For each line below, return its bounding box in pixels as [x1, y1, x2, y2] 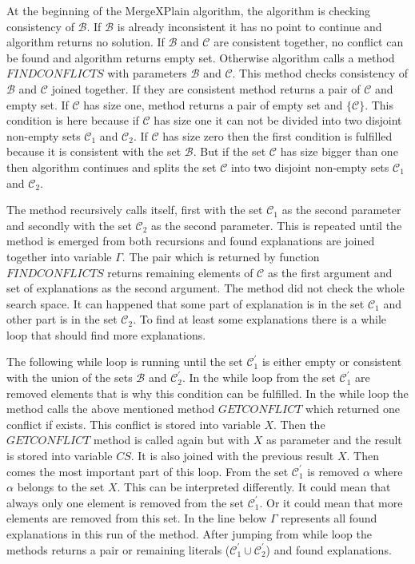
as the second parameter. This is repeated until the [151, 216, 402, 233]
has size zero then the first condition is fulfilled [162, 127, 393, 144]
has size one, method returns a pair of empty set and [83, 96, 343, 113]
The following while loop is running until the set [6, 353, 243, 370]
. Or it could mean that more [259, 494, 403, 510]
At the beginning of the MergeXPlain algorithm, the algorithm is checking [6, 2, 371, 18]
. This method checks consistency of [232, 65, 409, 81]
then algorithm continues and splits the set [6, 158, 217, 175]
